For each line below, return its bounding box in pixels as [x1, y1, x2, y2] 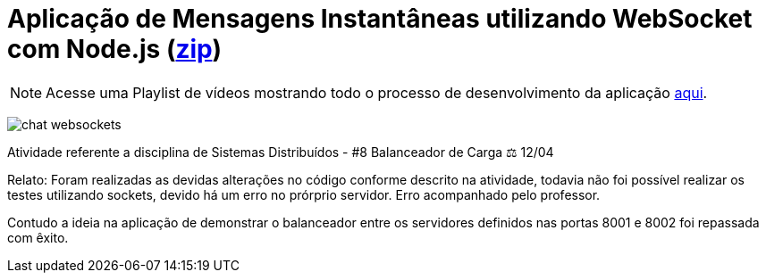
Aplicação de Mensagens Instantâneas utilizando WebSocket [7, 4, 753, 34]
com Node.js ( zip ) [7, 34, 222, 64]
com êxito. [7, 229, 69, 245]
